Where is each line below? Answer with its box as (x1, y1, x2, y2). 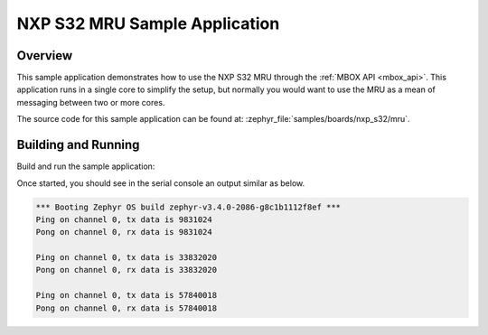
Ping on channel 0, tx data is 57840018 (35, 290, 217, 301)
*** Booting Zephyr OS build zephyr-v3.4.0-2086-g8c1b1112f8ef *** (35, 201, 342, 212)
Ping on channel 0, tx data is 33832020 (35, 253, 217, 263)
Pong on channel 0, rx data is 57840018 (35, 302, 217, 313)
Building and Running (16, 137, 140, 153)
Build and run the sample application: (16, 161, 155, 172)
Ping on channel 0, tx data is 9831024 (35, 214, 212, 225)
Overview (16, 48, 73, 63)
